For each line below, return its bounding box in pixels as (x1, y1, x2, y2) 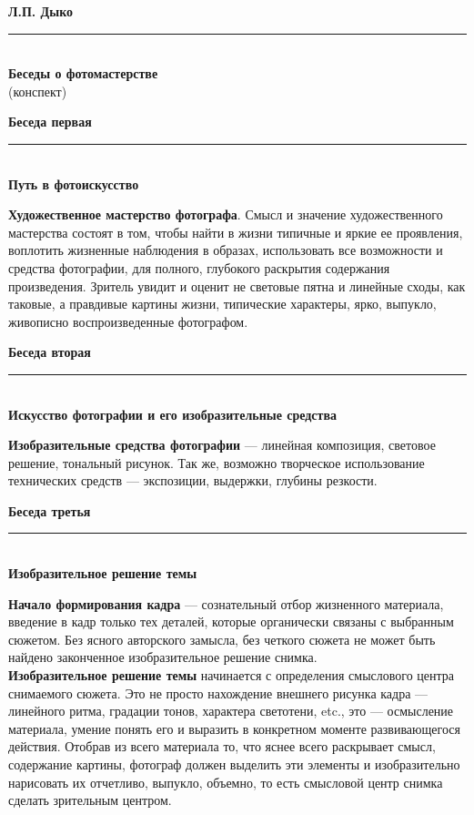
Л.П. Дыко (8, 2, 74, 20)
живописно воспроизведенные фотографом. (8, 311, 248, 331)
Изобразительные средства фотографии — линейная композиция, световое (8, 435, 436, 454)
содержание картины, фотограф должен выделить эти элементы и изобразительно (8, 755, 460, 773)
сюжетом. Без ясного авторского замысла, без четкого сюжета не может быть (8, 629, 436, 648)
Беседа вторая (8, 342, 91, 362)
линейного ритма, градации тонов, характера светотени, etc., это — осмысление (8, 701, 454, 720)
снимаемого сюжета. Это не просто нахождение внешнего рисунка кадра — (8, 683, 429, 702)
